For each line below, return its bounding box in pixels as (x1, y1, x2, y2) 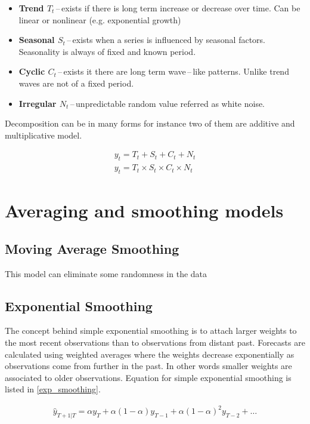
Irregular (18, 97, 57, 109)
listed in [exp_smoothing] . (5, 383, 101, 395)
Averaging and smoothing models (5, 198, 284, 223)
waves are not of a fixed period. (18, 76, 134, 89)
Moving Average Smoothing (5, 239, 179, 257)
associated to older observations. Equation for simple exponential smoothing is (5, 371, 292, 383)
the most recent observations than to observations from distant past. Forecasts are (5, 336, 305, 348)
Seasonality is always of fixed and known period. (18, 45, 196, 57)
